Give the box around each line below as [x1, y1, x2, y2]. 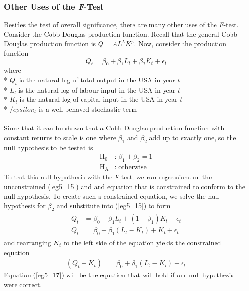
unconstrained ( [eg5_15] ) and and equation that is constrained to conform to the [4, 181, 246, 192]
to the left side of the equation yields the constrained [63, 237, 221, 247]
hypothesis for [4, 200, 46, 210]
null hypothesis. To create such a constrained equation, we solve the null [4, 191, 219, 201]
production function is [30, 38, 96, 48]
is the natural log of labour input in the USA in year [18, 84, 176, 95]
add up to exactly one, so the [149, 132, 236, 142]
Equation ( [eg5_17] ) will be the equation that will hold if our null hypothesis [4, 270, 233, 280]
